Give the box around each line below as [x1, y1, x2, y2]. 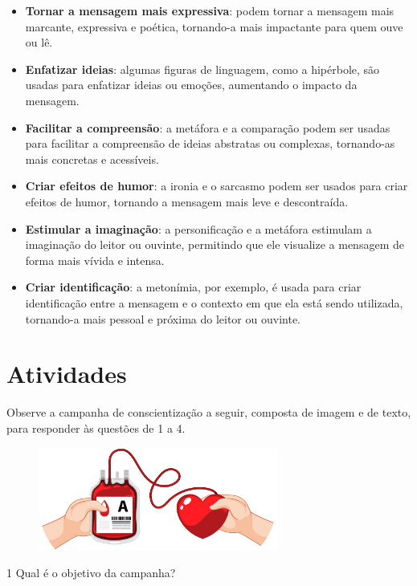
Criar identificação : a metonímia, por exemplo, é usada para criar [25, 279, 362, 295]
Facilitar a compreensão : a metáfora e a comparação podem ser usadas [25, 119, 390, 136]
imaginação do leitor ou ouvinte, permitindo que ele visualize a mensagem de [25, 236, 404, 253]
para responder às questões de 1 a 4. [6, 419, 186, 436]
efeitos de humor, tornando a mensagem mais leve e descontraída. [25, 193, 349, 210]
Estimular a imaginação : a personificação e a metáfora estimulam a [25, 220, 372, 237]
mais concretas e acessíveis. [25, 150, 159, 167]
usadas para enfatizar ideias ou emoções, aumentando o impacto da [25, 76, 358, 93]
